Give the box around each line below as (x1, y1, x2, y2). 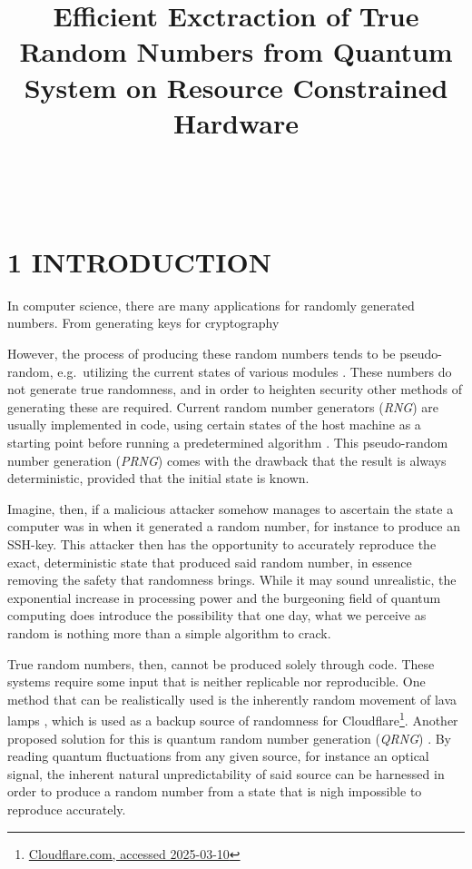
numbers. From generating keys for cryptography (7, 313, 280, 332)
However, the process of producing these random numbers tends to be (7, 344, 396, 362)
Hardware (172, 104, 300, 141)
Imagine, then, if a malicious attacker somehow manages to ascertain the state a (7, 499, 454, 518)
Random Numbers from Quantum (19, 33, 453, 70)
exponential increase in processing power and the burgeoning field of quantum (7, 588, 441, 607)
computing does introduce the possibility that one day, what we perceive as (7, 606, 427, 625)
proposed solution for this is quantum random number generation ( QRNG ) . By (7, 728, 451, 747)
